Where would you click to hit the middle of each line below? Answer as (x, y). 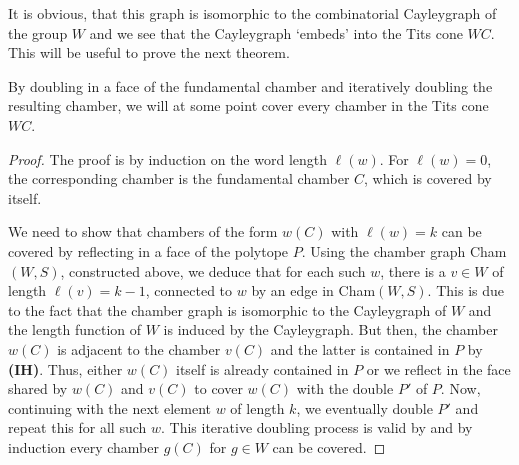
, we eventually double (364, 407)
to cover (218, 388)
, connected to (189, 290)
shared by (38, 388)
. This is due (465, 290)
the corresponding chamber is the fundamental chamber (179, 178)
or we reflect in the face (438, 368)
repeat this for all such (77, 427)
